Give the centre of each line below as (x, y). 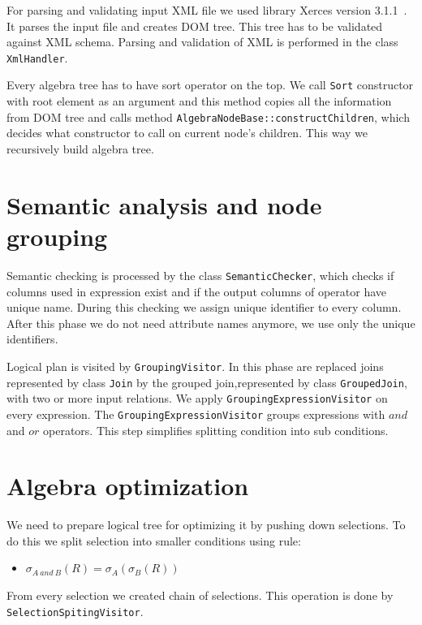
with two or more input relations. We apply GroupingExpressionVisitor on (197, 398)
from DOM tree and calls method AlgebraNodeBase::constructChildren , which (208, 116)
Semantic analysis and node (164, 204)
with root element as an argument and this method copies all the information (199, 101)
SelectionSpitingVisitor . (75, 611)
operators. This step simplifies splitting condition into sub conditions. (216, 430)
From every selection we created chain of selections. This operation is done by (200, 595)
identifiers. (32, 339)
